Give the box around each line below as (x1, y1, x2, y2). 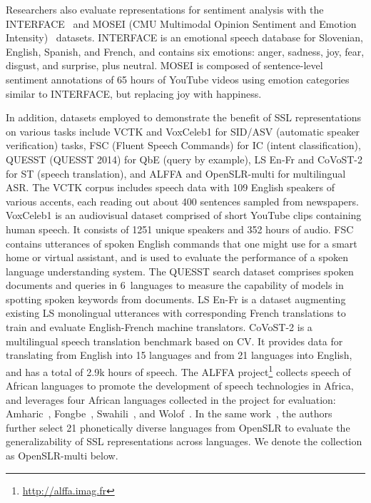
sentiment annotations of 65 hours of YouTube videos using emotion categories (6, 71, 350, 86)
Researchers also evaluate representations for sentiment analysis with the (6, 2, 324, 16)
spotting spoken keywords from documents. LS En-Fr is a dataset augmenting (6, 291, 346, 306)
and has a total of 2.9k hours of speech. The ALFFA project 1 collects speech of (6, 362, 351, 379)
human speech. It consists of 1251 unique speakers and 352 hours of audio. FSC (6, 221, 354, 236)
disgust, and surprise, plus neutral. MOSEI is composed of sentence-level (6, 58, 323, 73)
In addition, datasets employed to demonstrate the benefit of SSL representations (6, 110, 362, 125)
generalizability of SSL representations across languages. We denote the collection (6, 434, 362, 449)
